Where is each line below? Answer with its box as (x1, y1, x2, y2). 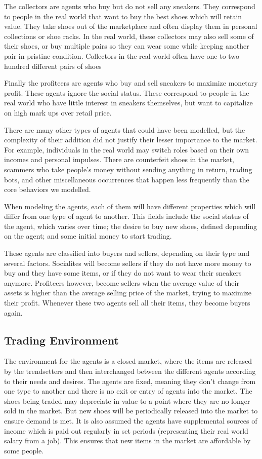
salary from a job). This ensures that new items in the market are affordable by (4, 435, 251, 446)
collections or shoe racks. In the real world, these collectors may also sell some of (4, 30, 254, 41)
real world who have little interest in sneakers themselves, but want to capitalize (4, 97, 253, 108)
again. (4, 307, 23, 318)
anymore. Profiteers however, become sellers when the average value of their (4, 277, 239, 288)
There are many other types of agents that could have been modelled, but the (4, 124, 245, 135)
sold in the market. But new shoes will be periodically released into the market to (4, 405, 258, 416)
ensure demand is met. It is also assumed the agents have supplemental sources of (4, 415, 257, 426)
